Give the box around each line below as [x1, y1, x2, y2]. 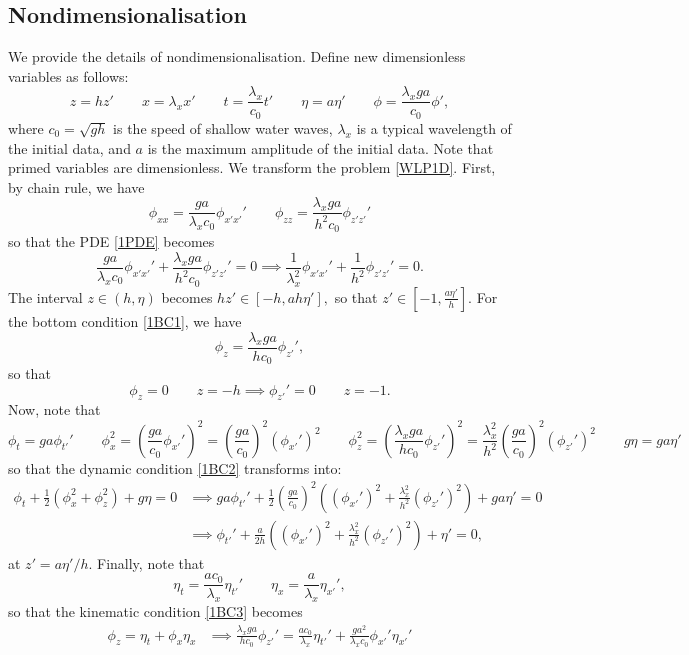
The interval [8, 286, 83, 307]
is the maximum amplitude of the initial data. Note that [147, 137, 494, 158]
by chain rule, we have [8, 176, 145, 197]
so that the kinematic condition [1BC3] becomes [8, 601, 303, 622]
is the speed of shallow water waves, [113, 117, 333, 138]
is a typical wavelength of [356, 117, 512, 138]
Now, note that [8, 399, 101, 420]
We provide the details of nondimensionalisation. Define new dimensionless [8, 46, 466, 67]
